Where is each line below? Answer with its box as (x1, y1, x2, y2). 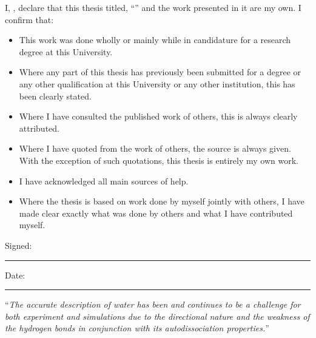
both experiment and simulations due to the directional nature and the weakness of (5, 309, 310, 322)
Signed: (5, 238, 32, 251)
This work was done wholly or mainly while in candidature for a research (19, 33, 291, 46)
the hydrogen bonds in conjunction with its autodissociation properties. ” (5, 322, 269, 334)
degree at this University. (19, 45, 113, 58)
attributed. (19, 121, 59, 134)
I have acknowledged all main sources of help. (19, 174, 189, 187)
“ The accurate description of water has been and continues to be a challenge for (5, 298, 301, 311)
